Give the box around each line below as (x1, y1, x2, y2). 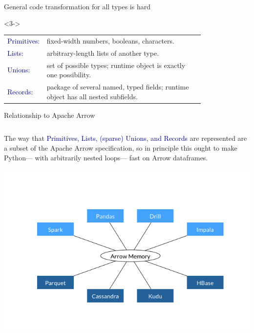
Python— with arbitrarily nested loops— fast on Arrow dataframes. (4, 152, 208, 162)
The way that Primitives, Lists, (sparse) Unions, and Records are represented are (4, 133, 247, 143)
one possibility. (46, 69, 91, 80)
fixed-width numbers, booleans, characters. (46, 35, 174, 45)
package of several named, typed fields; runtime (46, 82, 189, 92)
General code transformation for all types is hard (4, 1, 150, 11)
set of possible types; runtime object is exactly (46, 60, 186, 70)
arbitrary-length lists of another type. (46, 47, 159, 58)
